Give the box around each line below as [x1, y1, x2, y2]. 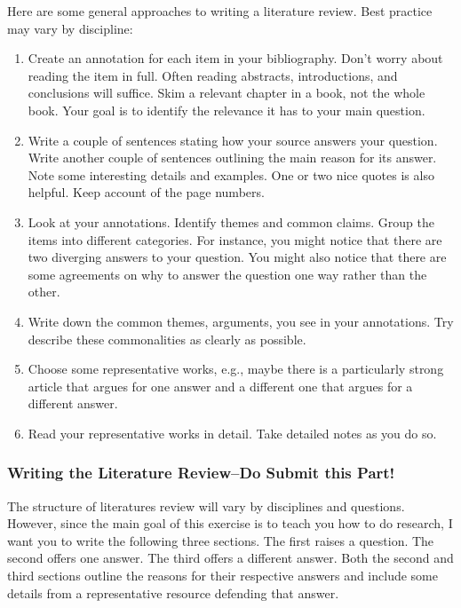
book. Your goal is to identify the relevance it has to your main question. [28, 100, 425, 119]
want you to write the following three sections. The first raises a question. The [7, 531, 434, 549]
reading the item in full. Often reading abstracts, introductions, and [28, 66, 398, 84]
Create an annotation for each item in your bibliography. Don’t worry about [28, 49, 443, 67]
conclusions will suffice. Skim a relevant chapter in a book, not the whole [28, 83, 425, 102]
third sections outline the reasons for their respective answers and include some [7, 566, 438, 585]
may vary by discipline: [7, 19, 133, 37]
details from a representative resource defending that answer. [7, 583, 339, 602]
